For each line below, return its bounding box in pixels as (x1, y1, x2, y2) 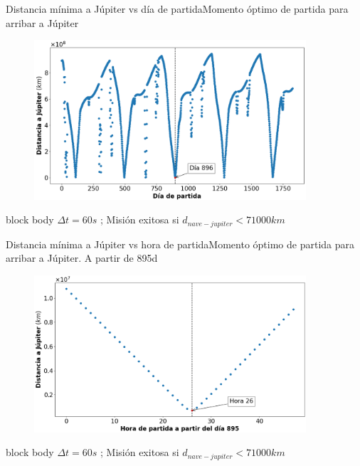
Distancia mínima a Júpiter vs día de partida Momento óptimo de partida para (6, 1, 349, 16)
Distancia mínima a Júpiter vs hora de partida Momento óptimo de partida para (6, 236, 355, 251)
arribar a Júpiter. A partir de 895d (6, 250, 158, 265)
